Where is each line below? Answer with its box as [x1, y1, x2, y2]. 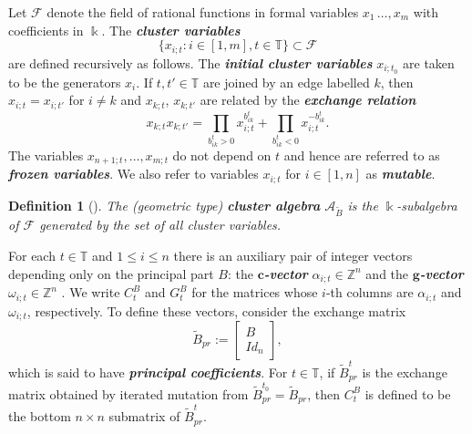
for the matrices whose [191, 283, 318, 302]
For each [8, 246, 56, 265]
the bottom [8, 407, 71, 426]
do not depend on [172, 145, 272, 164]
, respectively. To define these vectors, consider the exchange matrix [26, 301, 406, 320]
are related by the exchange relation [200, 90, 416, 109]
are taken [403, 53, 455, 72]
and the [365, 263, 409, 283]
